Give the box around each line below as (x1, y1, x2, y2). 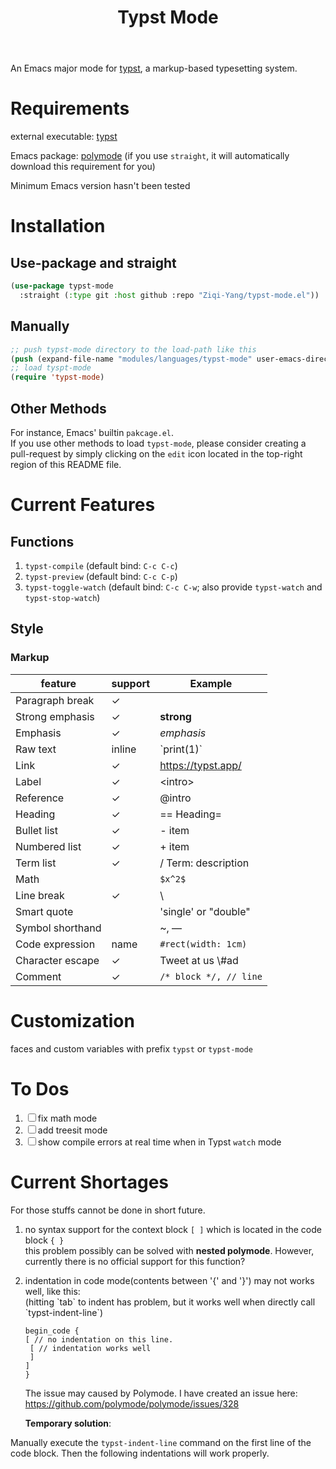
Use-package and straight (10, 254, 177, 271)
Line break (15, 888, 65, 902)
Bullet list (15, 823, 58, 837)
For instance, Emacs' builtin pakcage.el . (10, 427, 174, 438)
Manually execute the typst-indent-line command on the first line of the (10, 1436, 312, 1448)
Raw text (15, 742, 57, 756)
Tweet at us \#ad (159, 953, 239, 967)
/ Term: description (159, 856, 250, 870)
